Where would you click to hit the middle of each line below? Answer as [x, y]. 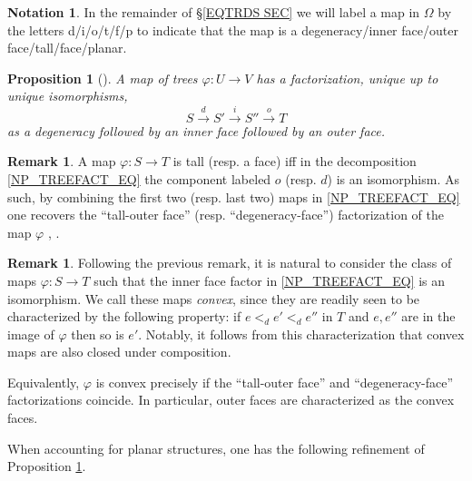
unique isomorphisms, [68, 96]
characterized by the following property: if [124, 316]
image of [31, 334]
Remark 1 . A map [62, 161]
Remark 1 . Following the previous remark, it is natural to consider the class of [230, 263]
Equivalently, [44, 382]
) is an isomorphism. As [393, 178]
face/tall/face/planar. [67, 48]
